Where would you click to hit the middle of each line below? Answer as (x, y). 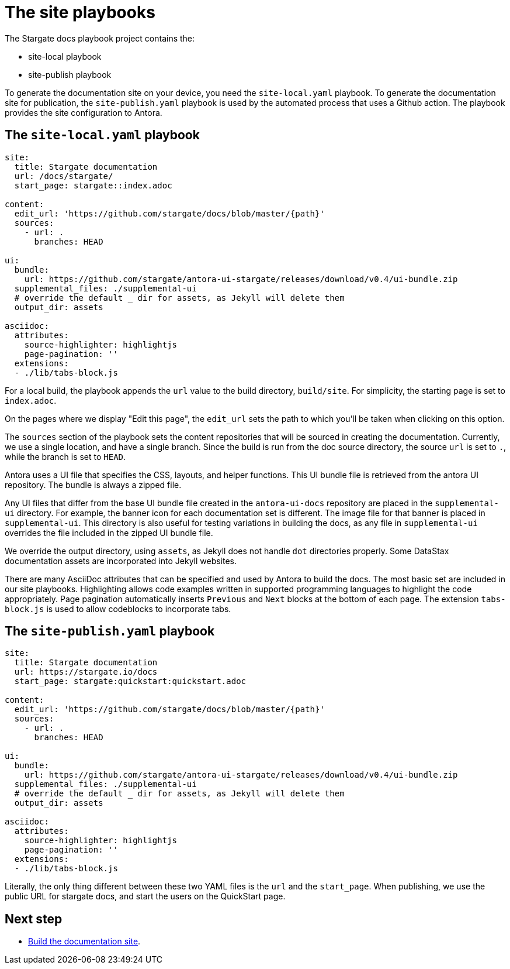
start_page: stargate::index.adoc (93, 185)
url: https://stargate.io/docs (86, 672)
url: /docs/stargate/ (64, 176)
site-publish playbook (70, 74)
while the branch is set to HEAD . (65, 456)
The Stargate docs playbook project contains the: (100, 38)
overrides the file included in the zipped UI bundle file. (109, 532)
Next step (34, 919)
